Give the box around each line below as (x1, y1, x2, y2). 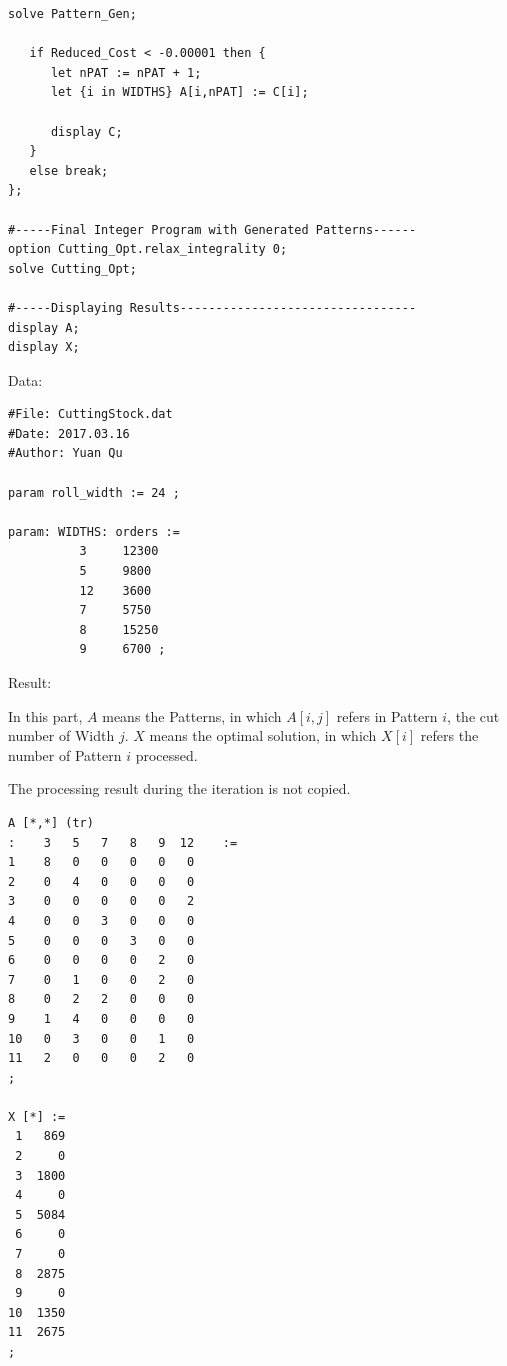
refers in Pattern (336, 705, 438, 726)
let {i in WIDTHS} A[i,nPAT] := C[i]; (50, 85, 309, 100)
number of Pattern (8, 744, 122, 765)
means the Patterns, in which (102, 705, 282, 726)
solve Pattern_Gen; (8, 7, 137, 21)
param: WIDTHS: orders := (8, 524, 180, 539)
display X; (8, 340, 80, 355)
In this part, (8, 705, 83, 726)
